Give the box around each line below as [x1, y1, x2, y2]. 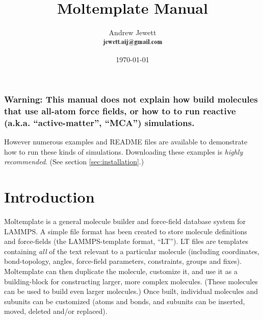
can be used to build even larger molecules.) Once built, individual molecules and [4, 286, 258, 297]
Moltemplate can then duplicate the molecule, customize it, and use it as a [4, 265, 238, 276]
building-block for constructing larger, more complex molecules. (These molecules [4, 276, 258, 286]
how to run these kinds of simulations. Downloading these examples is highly [4, 146, 243, 157]
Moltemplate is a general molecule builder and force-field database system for [4, 215, 246, 226]
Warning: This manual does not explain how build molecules [4, 92, 258, 105]
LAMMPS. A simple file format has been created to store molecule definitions [4, 226, 247, 236]
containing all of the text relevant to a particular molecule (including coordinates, [4, 245, 260, 256]
